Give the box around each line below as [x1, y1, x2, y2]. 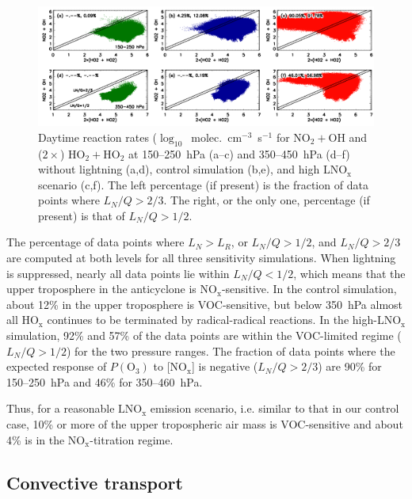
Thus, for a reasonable [6, 400, 115, 417]
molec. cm [191, 128, 242, 145]
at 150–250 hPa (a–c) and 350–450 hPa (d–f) [128, 145, 350, 162]
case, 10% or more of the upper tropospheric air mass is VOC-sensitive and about [6, 416, 403, 432]
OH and [328, 128, 368, 145]
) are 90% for [318, 358, 382, 375]
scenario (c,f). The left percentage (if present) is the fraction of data [38, 176, 368, 192]
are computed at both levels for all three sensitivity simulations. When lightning [6, 249, 396, 266]
